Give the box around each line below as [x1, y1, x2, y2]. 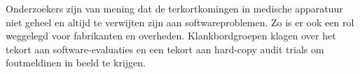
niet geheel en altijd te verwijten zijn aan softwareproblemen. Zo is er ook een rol [6, 15, 354, 29]
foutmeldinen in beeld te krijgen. [6, 55, 146, 70]
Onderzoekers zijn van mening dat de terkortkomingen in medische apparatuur [6, 1, 343, 15]
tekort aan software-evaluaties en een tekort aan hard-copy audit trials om [6, 41, 324, 56]
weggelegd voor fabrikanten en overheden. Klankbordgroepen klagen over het [6, 28, 336, 43]
